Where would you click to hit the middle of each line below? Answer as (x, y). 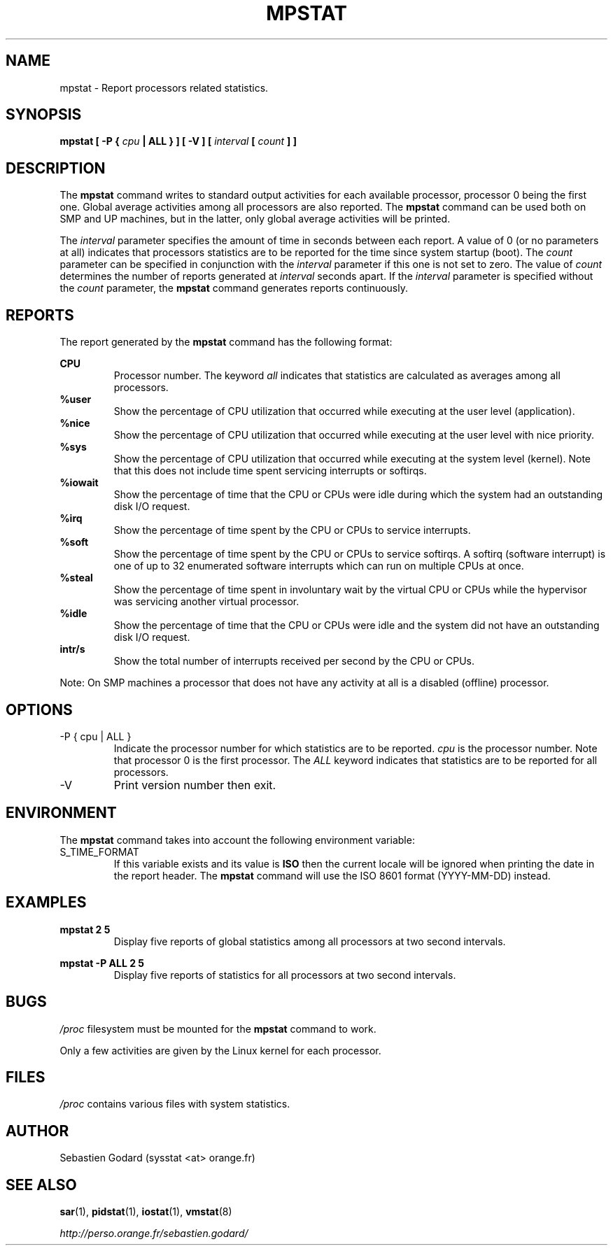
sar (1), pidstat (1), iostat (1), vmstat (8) (146, 1212)
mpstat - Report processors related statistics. (164, 87)
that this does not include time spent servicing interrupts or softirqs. (270, 471)
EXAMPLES (46, 903)
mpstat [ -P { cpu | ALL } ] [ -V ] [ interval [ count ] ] (178, 141)
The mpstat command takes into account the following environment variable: (237, 840)
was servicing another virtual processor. (206, 602)
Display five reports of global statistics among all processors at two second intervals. (310, 941)
